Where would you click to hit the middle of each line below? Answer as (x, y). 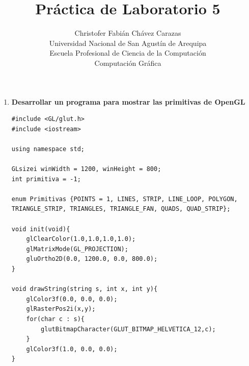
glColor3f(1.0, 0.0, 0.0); (72, 349)
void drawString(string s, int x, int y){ (85, 289)
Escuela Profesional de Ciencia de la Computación (128, 53)
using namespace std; (48, 149)
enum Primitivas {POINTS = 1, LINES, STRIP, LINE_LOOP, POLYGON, (124, 199)
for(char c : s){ (55, 319)
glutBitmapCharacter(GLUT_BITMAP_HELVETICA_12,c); (128, 329)
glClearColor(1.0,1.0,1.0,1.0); (81, 239)
